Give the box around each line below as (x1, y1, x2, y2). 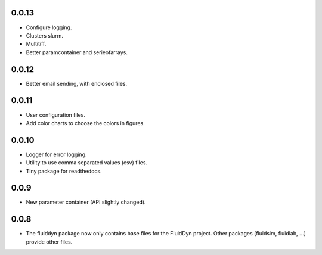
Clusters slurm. (26, 32, 64, 39)
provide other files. (26, 238, 73, 245)
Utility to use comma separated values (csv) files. (26, 159, 148, 166)
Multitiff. (26, 41, 47, 48)
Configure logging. (26, 24, 72, 31)
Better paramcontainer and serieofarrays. (26, 48, 128, 56)
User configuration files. (26, 111, 86, 119)
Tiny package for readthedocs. (26, 167, 102, 175)
